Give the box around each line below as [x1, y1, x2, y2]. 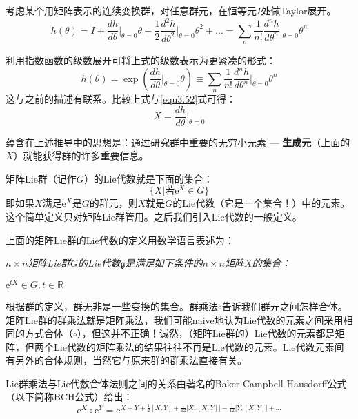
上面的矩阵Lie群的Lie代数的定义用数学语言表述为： [6, 232, 235, 247]
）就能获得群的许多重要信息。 [13, 148, 149, 163]
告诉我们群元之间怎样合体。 [221, 298, 348, 313]
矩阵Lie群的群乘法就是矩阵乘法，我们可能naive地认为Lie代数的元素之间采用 [6, 312, 344, 327]
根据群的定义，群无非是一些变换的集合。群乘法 [6, 298, 218, 313]
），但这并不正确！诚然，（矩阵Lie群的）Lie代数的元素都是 [77, 326, 335, 340]
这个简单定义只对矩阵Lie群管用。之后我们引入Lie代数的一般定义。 [6, 209, 302, 224]
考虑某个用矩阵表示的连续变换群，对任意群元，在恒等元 [6, 3, 257, 17]
